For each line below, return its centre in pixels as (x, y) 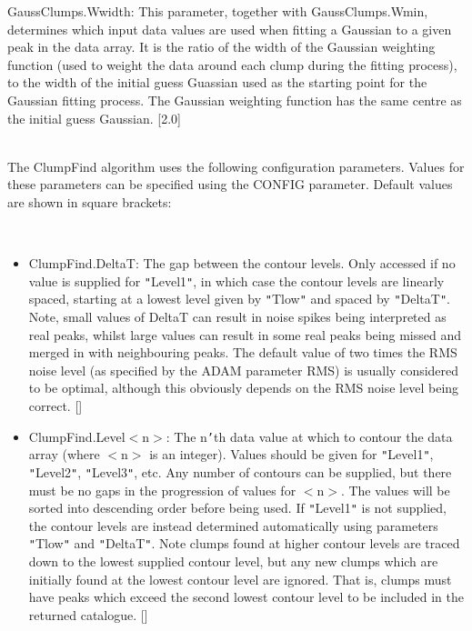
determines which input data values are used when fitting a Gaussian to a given (230, 29)
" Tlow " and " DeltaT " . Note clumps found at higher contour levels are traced (244, 543)
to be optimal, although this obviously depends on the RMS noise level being (244, 388)
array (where (64, 454)
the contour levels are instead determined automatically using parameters (233, 525)
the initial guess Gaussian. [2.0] (94, 118)
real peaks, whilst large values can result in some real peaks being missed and (245, 334)
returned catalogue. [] (88, 614)
